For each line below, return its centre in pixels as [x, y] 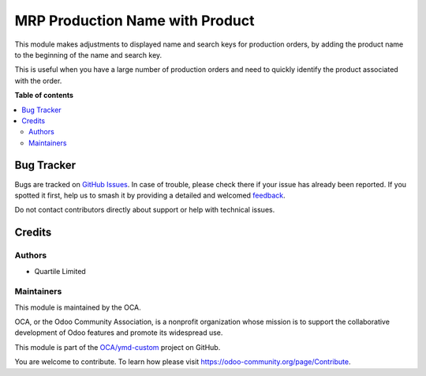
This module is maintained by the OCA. [78, 307]
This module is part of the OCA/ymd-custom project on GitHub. [118, 347]
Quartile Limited [60, 271]
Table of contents [44, 96]
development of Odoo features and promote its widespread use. [119, 333]
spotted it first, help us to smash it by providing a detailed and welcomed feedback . [150, 195]
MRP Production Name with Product [135, 21]
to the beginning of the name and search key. [88, 55]
